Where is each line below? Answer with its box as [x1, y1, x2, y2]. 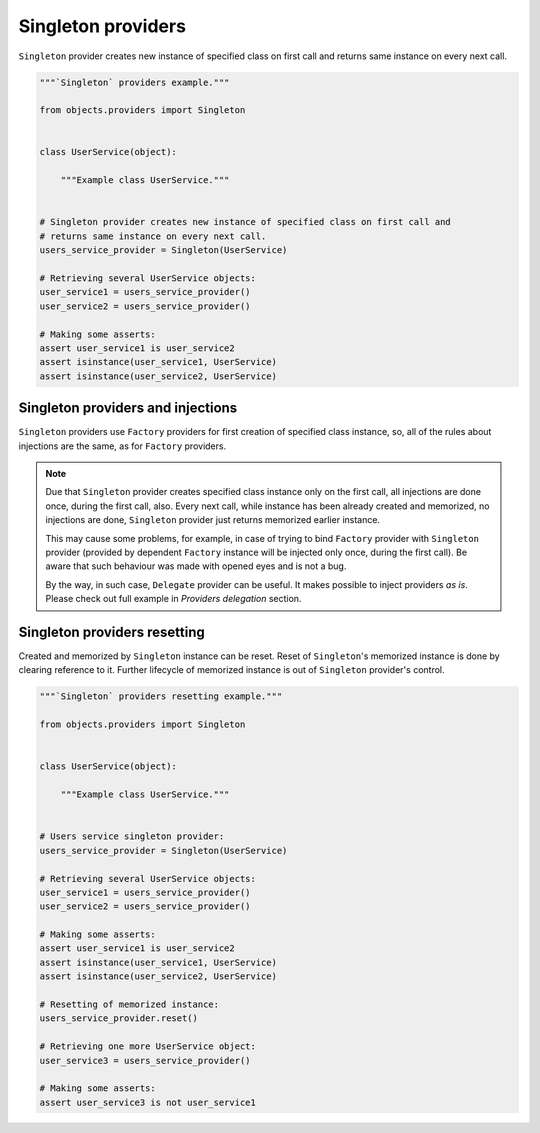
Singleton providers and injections [18, 400, 238, 417]
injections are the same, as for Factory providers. [18, 440, 227, 452]
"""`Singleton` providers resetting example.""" [39, 691, 283, 702]
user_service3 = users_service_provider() [39, 1055, 251, 1066]
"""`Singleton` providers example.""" [39, 76, 230, 88]
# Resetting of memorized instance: [39, 999, 220, 1010]
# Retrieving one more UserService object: [39, 1041, 257, 1052]
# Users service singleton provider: [39, 831, 225, 842]
